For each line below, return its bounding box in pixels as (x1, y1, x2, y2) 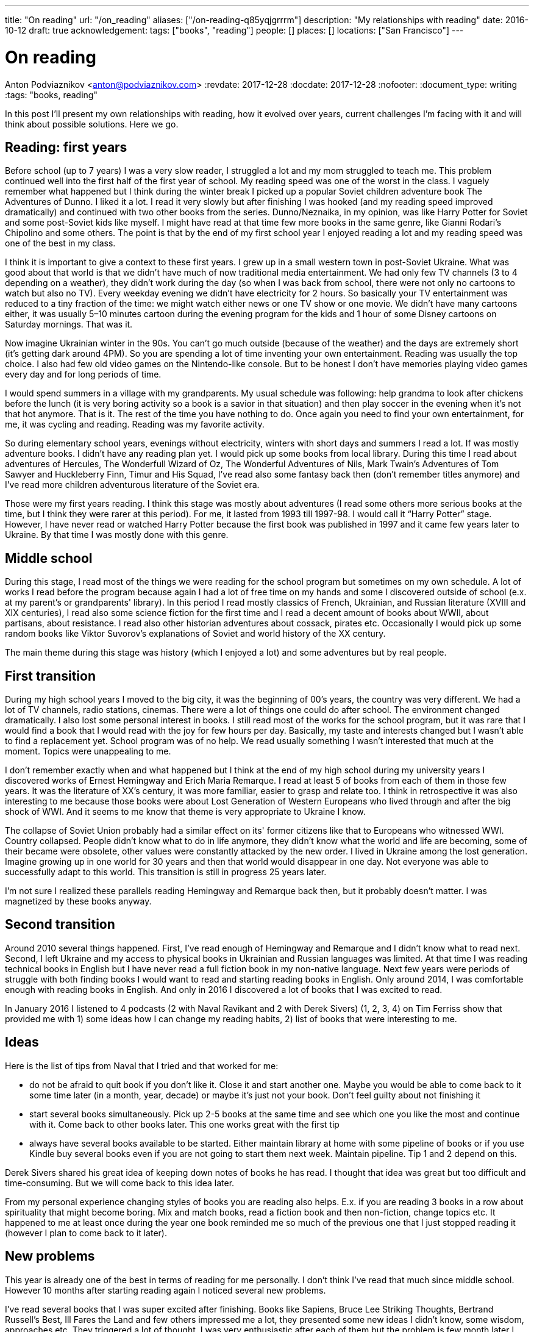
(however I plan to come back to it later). (5, 1227, 167, 1238)
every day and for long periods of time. (5, 369, 162, 380)
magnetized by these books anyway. (5, 896, 152, 907)
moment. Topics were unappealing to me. (5, 746, 171, 757)
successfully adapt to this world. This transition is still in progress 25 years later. (5, 867, 327, 878)
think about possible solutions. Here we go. (5, 118, 179, 129)
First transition (5, 668, 96, 684)
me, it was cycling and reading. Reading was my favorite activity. (5, 419, 265, 430)
